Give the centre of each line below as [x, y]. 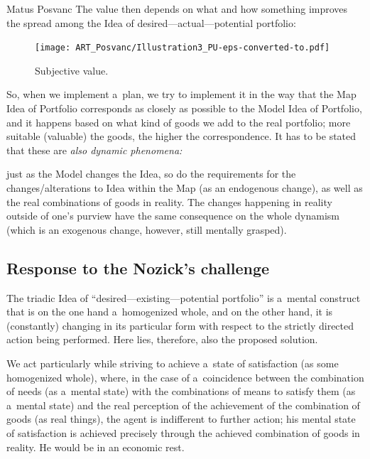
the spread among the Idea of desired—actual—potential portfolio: [151, 22]
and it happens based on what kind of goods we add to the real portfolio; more [179, 122]
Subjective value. [72, 70]
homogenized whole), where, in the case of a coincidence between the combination [185, 377]
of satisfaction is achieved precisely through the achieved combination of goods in [183, 432]
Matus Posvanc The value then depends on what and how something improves [177, 9]
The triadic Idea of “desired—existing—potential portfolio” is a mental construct [184, 297]
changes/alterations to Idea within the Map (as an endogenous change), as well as [185, 188]
